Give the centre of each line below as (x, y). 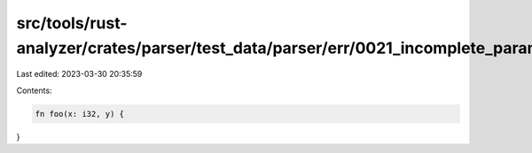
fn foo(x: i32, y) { (79, 114)
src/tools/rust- (72, 23)
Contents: (34, 90)
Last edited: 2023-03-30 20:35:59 (79, 74)
